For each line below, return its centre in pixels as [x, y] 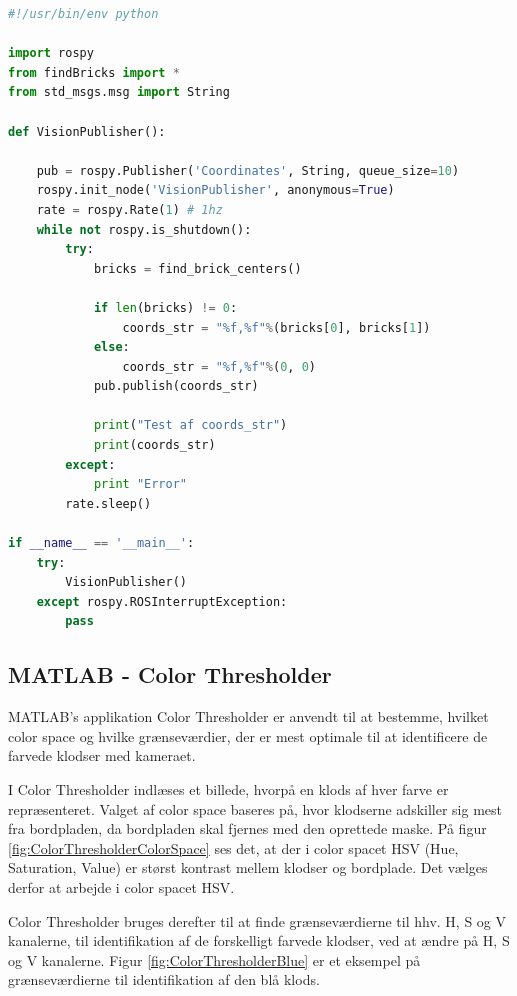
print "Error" [140, 484]
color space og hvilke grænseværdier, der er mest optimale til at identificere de [248, 735]
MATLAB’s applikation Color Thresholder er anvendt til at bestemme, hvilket [248, 716]
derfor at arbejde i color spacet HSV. [121, 886]
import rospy [51, 53]
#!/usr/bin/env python [83, 14]
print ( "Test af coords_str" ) [190, 425]
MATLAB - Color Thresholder [170, 674]
